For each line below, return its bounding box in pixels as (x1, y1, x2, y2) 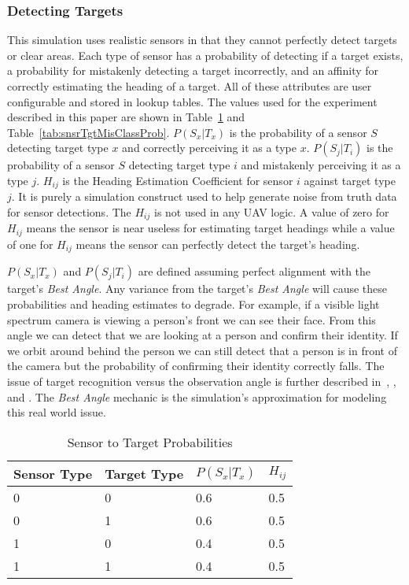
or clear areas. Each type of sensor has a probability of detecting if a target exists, (7, 46, 403, 63)
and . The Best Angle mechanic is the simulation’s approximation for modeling (7, 388, 387, 405)
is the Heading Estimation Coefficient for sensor (62, 172, 293, 188)
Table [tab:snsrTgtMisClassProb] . (7, 124, 170, 140)
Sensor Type (13, 464, 93, 483)
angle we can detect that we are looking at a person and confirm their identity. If (7, 327, 398, 343)
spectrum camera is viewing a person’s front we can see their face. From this (7, 311, 376, 328)
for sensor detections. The (7, 204, 131, 220)
